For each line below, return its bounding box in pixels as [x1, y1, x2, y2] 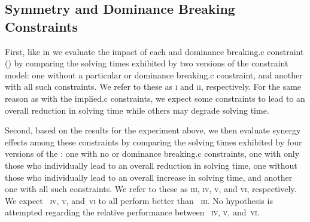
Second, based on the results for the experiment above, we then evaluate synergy [5, 124, 301, 136]
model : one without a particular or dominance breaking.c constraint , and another [5, 68, 303, 81]
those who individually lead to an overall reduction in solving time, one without [5, 159, 297, 171]
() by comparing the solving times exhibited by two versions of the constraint [5, 57, 288, 69]
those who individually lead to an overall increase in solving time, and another [5, 171, 293, 183]
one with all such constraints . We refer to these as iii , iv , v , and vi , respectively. [5, 183, 297, 195]
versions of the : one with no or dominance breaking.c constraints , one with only [5, 147, 300, 160]
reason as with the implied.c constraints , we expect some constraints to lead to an [5, 92, 305, 104]
